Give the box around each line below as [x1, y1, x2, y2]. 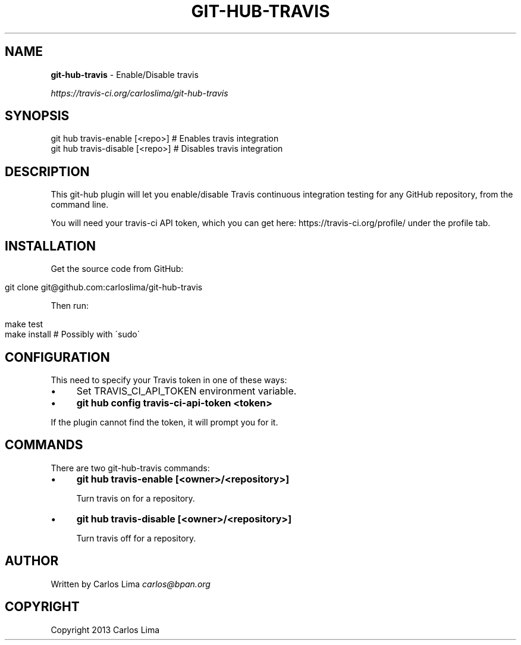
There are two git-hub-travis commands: [51, 462, 210, 473]
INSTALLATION [5, 238, 96, 253]
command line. [51, 199, 109, 210]
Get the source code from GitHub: [51, 264, 184, 274]
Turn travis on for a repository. [76, 493, 195, 503]
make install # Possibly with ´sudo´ [5, 329, 140, 340]
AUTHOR [5, 553, 59, 569]
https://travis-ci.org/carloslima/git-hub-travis [51, 87, 228, 98]
